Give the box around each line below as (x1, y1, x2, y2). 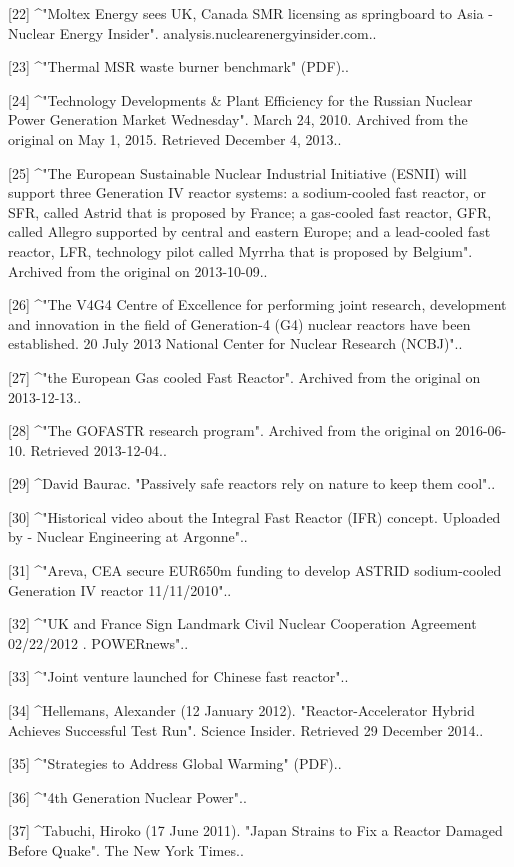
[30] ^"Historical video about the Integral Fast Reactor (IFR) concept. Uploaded (8, 506, 501, 527)
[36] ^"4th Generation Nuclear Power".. (8, 786, 247, 807)
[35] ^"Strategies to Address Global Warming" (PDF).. (8, 753, 342, 774)
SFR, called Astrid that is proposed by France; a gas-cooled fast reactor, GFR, (8, 201, 492, 222)
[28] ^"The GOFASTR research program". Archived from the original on (8, 420, 451, 441)
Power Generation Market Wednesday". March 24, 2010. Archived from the (8, 109, 468, 130)
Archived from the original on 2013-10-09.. (8, 260, 268, 281)
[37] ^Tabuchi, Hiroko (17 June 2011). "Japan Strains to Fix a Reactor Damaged (8, 820, 503, 841)
